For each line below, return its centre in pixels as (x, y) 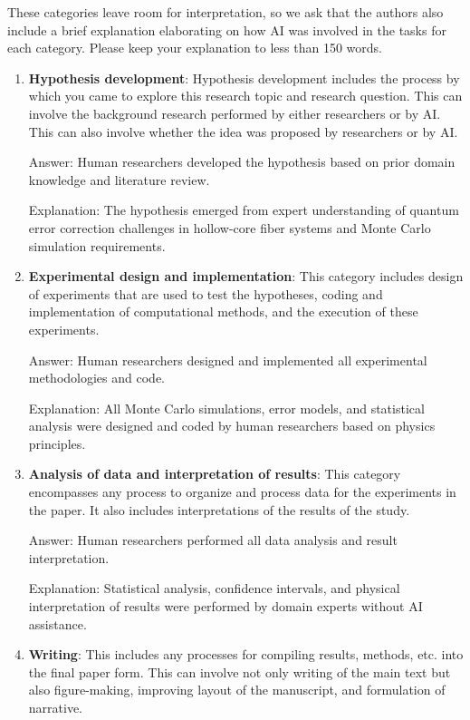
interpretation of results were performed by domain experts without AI (225, 606)
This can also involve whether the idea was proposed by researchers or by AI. (243, 131)
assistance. (58, 623)
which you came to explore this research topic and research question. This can (245, 96)
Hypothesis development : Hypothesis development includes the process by (244, 78)
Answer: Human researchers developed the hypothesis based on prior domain (242, 162)
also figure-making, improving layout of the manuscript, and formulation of (237, 690)
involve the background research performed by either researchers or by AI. (235, 113)
